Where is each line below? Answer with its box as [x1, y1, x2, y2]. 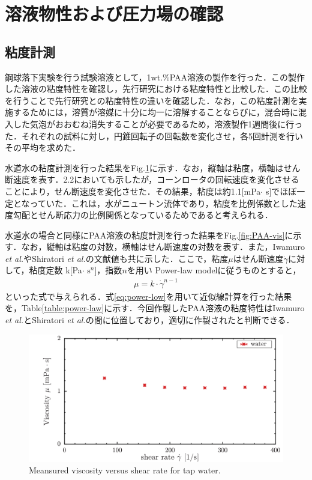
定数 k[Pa [46, 264, 82, 276]
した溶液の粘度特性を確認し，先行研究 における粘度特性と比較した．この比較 [5, 82, 307, 95]
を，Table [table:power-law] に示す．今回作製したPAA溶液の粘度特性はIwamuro [5, 302, 305, 314]
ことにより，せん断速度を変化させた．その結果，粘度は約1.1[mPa [5, 184, 261, 197]
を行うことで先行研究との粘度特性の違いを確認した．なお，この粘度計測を [5, 94, 299, 106]
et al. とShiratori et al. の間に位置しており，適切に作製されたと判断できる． [5, 314, 295, 326]
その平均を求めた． [5, 141, 80, 154]
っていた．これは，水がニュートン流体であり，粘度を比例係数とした [29, 196, 298, 209]
